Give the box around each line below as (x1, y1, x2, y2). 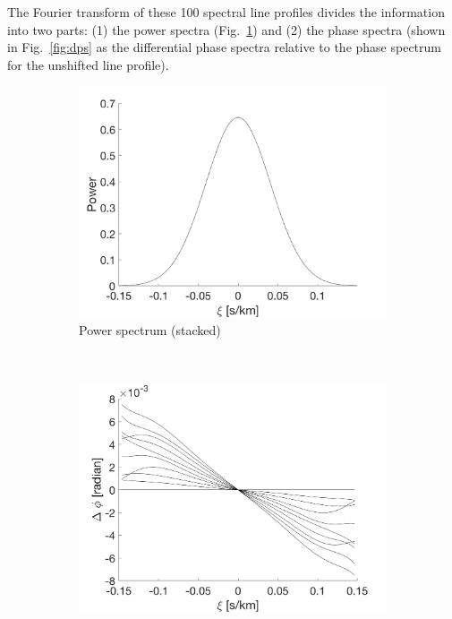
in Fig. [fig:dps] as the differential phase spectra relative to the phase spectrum (7, 38, 441, 56)
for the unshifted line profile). (7, 55, 169, 73)
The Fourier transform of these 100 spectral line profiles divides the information (7, 3, 445, 21)
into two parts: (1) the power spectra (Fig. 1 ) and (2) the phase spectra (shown (7, 20, 446, 39)
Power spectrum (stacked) (79, 320, 221, 339)
